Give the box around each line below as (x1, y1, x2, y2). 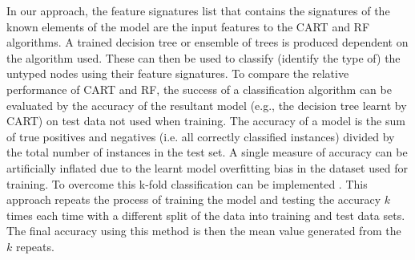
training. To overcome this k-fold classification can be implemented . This (6, 175, 368, 192)
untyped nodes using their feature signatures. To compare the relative (6, 65, 349, 82)
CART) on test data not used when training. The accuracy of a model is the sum (6, 112, 405, 129)
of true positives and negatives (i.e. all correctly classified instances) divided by (6, 128, 395, 144)
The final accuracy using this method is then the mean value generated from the (6, 222, 401, 239)
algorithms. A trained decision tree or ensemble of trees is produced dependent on (6, 34, 409, 51)
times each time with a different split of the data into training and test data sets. (6, 206, 405, 223)
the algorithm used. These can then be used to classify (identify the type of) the (6, 49, 401, 66)
